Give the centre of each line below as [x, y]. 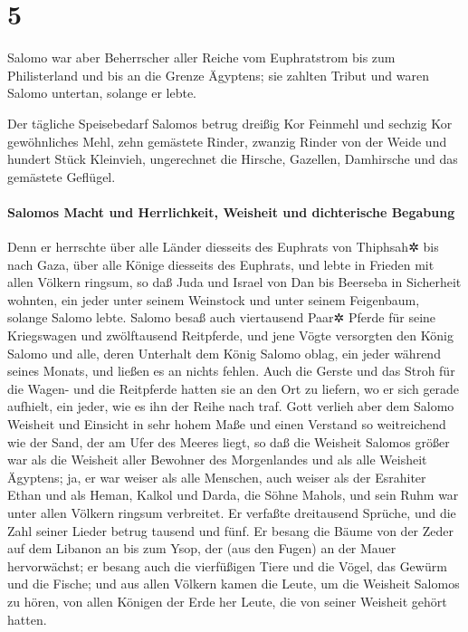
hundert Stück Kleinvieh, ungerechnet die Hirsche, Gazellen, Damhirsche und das [233, 159]
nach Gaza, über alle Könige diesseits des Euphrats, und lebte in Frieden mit [221, 264]
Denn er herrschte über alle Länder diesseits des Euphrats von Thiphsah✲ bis [223, 247]
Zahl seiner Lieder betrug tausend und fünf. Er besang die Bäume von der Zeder [231, 530]
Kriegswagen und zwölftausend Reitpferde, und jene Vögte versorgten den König [230, 335]
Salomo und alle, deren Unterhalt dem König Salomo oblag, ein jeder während [224, 353]
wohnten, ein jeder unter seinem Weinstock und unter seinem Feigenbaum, [214, 299]
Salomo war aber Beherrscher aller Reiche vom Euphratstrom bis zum [201, 57]
